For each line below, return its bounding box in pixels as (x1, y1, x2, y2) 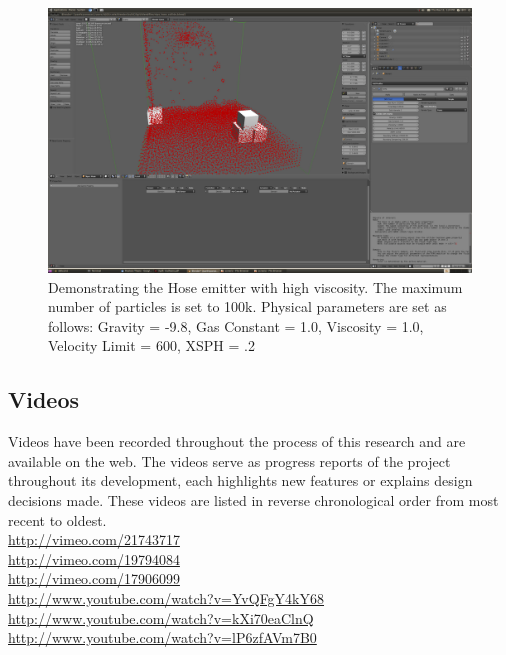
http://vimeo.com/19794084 (8, 548, 180, 569)
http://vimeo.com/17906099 (8, 568, 180, 589)
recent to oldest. (8, 509, 107, 530)
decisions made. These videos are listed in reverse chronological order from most (8, 489, 499, 510)
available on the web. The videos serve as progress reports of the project (8, 450, 451, 471)
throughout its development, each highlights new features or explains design (8, 470, 473, 491)
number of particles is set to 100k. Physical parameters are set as (48, 296, 447, 317)
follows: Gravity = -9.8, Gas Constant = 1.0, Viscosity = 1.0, (48, 315, 424, 336)
